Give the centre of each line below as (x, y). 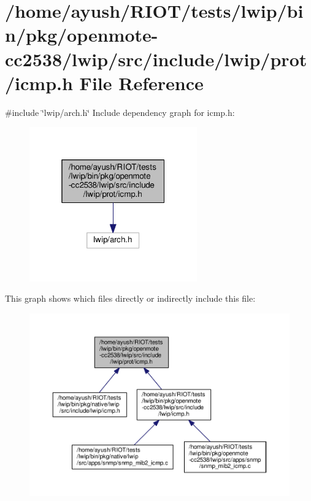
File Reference (141, 82)
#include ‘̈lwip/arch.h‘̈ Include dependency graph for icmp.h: (120, 112)
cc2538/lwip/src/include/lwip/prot (156, 59)
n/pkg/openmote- (82, 35)
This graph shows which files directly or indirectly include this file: (130, 298)
